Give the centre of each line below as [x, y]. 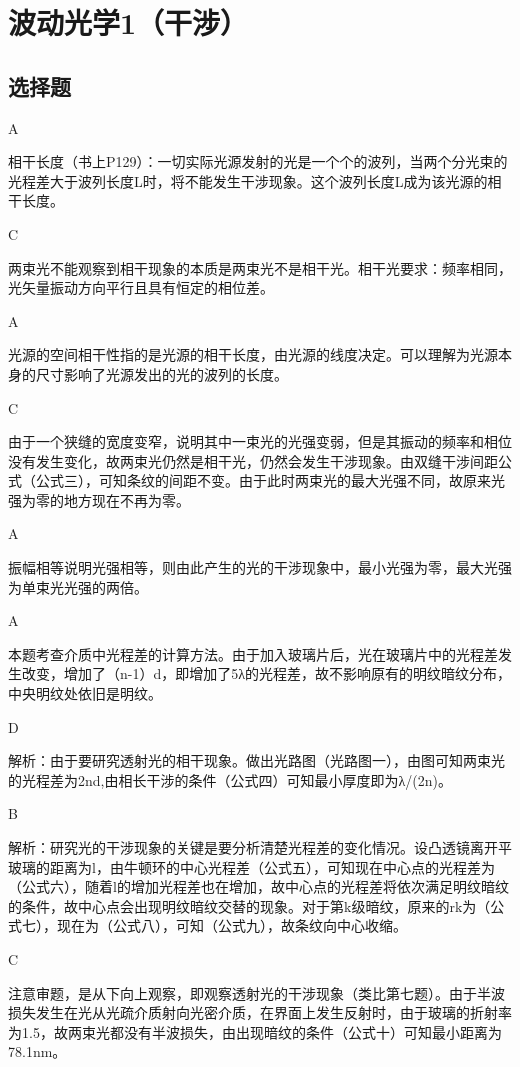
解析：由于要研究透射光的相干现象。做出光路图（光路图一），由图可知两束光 [256, 760]
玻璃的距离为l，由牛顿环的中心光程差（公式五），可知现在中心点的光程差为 [251, 866]
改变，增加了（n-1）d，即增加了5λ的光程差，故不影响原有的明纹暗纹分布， [266, 673]
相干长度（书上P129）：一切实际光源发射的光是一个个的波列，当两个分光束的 [258, 161]
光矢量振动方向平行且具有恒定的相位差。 [141, 287]
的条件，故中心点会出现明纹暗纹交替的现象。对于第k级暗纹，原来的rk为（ [249, 905]
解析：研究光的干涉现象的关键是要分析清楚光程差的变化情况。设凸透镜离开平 [260, 847]
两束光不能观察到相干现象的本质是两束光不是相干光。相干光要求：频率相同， [260, 267]
